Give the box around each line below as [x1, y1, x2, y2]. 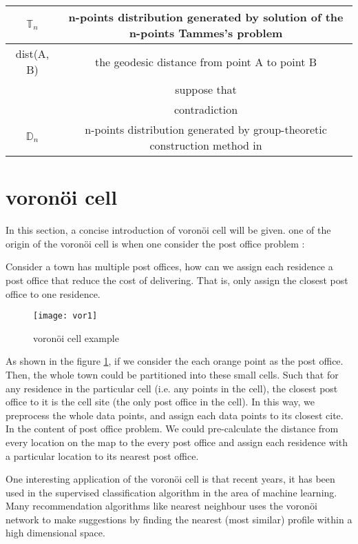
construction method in [149, 137, 262, 153]
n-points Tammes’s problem [129, 25, 283, 41]
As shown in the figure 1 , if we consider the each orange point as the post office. [6, 354, 344, 368]
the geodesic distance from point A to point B [94, 53, 317, 70]
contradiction [174, 101, 238, 117]
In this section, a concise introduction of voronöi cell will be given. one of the [6, 223, 331, 237]
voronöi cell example [33, 330, 119, 345]
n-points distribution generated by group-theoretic [85, 121, 327, 137]
